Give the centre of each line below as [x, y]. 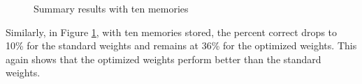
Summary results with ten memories [111, 8]
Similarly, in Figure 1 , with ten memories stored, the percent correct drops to [172, 32]
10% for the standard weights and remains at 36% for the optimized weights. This [181, 45]
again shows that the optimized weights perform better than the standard [164, 59]
